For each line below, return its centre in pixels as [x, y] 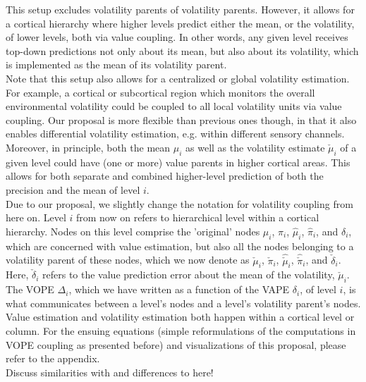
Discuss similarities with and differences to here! [110, 372]
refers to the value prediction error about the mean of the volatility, [189, 275]
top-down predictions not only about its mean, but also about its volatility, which [182, 50]
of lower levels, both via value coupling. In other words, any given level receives [177, 37]
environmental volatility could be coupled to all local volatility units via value [174, 106]
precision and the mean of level [73, 189]
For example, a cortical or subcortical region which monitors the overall [160, 92]
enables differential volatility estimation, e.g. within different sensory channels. [175, 134]
